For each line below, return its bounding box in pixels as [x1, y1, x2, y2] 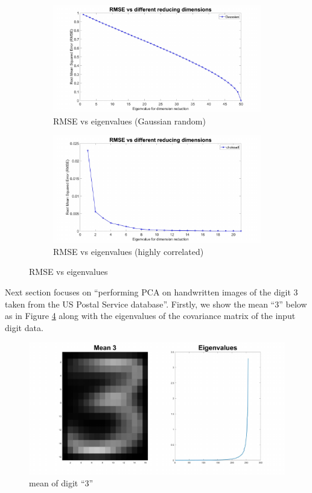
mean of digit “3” [29, 477, 94, 489]
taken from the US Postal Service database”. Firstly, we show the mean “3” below [5, 297, 307, 310]
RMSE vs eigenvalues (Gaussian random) [53, 114, 206, 127]
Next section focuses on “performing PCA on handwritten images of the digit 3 [5, 286, 298, 298]
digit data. [5, 321, 43, 333]
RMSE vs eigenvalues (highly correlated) [53, 245, 204, 257]
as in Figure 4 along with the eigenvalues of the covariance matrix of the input [5, 309, 296, 322]
